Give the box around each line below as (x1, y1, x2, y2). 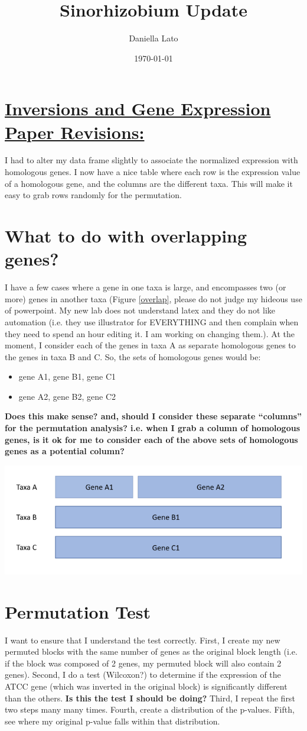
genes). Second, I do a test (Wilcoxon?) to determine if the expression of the (5, 668, 281, 681)
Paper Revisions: (5, 119, 145, 144)
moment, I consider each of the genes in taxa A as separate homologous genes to (5, 339, 296, 351)
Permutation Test (5, 599, 151, 623)
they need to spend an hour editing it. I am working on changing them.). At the (5, 327, 295, 339)
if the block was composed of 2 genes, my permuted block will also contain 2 (5, 656, 282, 669)
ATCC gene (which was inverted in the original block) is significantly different (5, 680, 288, 692)
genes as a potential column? (5, 445, 125, 457)
